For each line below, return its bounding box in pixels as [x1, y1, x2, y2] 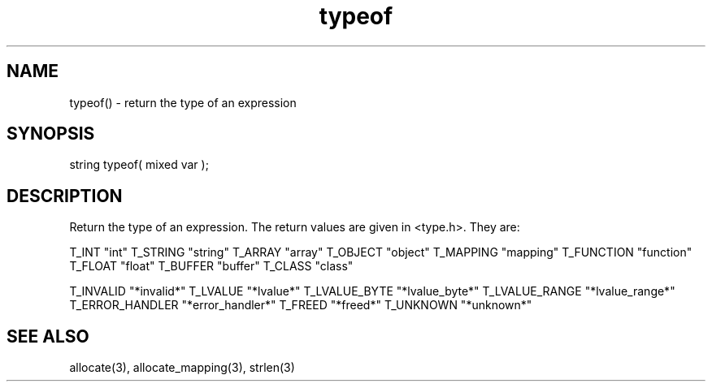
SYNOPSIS [7, 123, 95, 144]
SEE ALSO [7, 325, 89, 347]
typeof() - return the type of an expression [69, 95, 297, 110]
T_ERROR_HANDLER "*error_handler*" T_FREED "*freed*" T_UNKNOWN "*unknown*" [69, 298, 532, 313]
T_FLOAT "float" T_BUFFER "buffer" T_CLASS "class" [69, 259, 354, 274]
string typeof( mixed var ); [69, 157, 209, 172]
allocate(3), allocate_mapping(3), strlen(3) [69, 360, 295, 375]
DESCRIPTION [7, 185, 123, 206]
